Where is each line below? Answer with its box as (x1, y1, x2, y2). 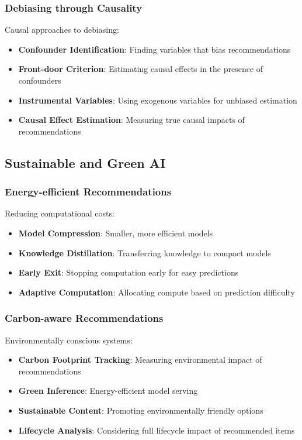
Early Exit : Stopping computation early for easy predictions (18, 266, 239, 279)
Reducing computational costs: (5, 207, 114, 219)
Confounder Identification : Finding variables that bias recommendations (18, 43, 291, 55)
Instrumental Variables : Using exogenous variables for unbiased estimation (18, 94, 297, 106)
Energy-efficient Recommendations (5, 184, 172, 199)
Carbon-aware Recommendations (5, 311, 164, 325)
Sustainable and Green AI (5, 153, 166, 171)
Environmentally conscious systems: (5, 334, 133, 346)
